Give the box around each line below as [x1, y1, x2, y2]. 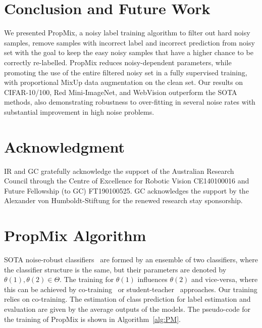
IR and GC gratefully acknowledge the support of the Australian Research [4, 165, 234, 176]
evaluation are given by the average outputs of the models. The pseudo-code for [4, 304, 250, 314]
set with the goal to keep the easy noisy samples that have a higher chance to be [4, 47, 253, 58]
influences [137, 274, 168, 285]
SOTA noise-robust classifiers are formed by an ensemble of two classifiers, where [4, 254, 258, 265]
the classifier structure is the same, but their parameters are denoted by [4, 264, 227, 274]
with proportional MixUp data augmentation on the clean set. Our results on [4, 77, 243, 87]
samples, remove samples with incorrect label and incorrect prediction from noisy [4, 37, 255, 48]
